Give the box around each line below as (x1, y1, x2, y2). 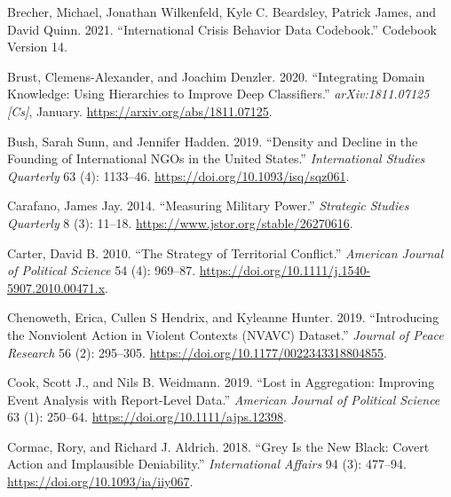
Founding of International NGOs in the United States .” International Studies (7, 149, 425, 168)
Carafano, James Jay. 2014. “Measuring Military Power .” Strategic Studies (7, 196, 409, 215)
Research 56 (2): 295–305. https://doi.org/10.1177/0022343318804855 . (7, 343, 387, 361)
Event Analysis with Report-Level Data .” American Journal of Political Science (7, 390, 440, 408)
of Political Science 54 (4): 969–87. (7, 261, 196, 280)
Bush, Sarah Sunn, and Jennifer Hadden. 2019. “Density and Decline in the (7, 131, 418, 150)
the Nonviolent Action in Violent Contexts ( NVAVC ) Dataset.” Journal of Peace (7, 325, 444, 343)
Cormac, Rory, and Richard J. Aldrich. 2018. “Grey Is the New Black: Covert (7, 437, 430, 455)
